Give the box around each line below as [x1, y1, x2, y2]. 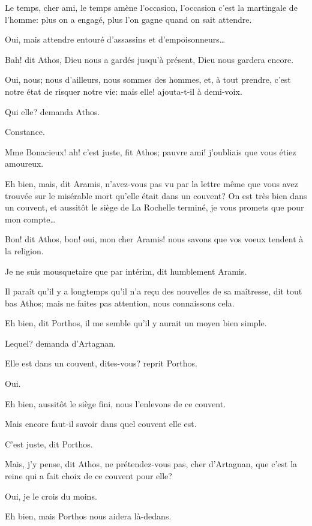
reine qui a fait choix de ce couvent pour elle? [5, 470, 172, 482]
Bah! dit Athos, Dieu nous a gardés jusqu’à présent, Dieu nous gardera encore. [5, 53, 294, 65]
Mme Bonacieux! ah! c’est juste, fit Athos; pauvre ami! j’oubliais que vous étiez [5, 145, 296, 158]
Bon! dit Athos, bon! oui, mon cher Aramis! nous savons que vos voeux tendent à [5, 233, 304, 245]
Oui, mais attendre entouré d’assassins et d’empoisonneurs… [5, 33, 226, 46]
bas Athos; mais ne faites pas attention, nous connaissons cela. [5, 296, 235, 309]
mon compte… [5, 212, 56, 225]
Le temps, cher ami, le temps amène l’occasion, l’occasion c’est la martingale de [5, 1, 298, 13]
